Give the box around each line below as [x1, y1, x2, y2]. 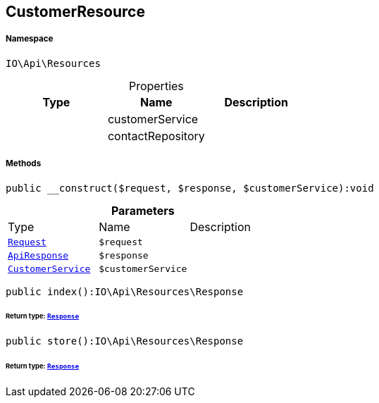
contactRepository [107, 128, 205, 143]
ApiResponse [8, 249, 69, 261]
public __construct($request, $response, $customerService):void [6, 182, 374, 194]
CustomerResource [6, 3, 145, 20]
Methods [6, 159, 42, 169]
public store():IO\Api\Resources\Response [6, 335, 244, 347]
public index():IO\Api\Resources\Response [6, 285, 244, 297]
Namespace [6, 34, 54, 44]
